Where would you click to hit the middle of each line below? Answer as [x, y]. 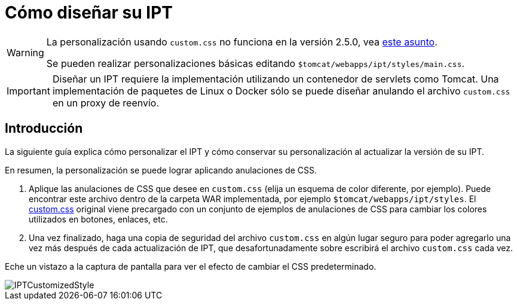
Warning [25, 52]
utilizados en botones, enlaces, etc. [98, 219]
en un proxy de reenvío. [106, 103]
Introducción [44, 129]
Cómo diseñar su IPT [89, 13]
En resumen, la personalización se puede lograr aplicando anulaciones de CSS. [161, 170]
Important [28, 91]
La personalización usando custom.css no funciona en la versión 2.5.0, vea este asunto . [242, 42]
